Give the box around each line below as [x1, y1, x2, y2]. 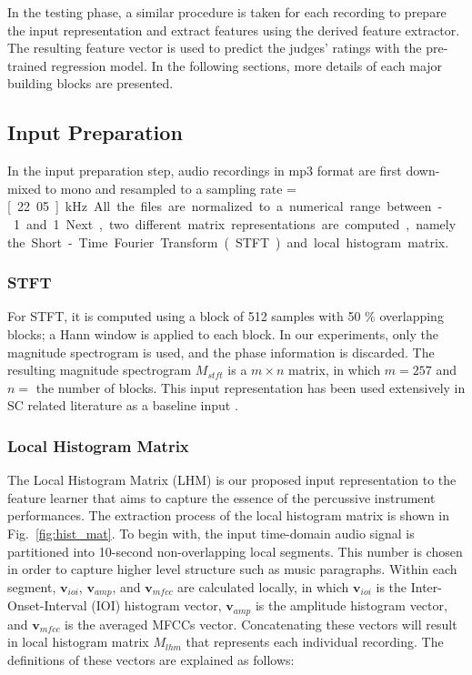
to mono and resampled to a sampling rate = [45, 178, 296, 197]
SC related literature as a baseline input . [7, 396, 238, 415]
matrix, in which [288, 360, 381, 379]
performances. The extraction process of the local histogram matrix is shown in [7, 506, 450, 525]
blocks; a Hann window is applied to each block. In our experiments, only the [7, 324, 438, 343]
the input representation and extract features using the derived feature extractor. [7, 20, 460, 39]
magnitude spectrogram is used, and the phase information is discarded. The [7, 342, 435, 361]
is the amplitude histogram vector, [255, 596, 447, 615]
